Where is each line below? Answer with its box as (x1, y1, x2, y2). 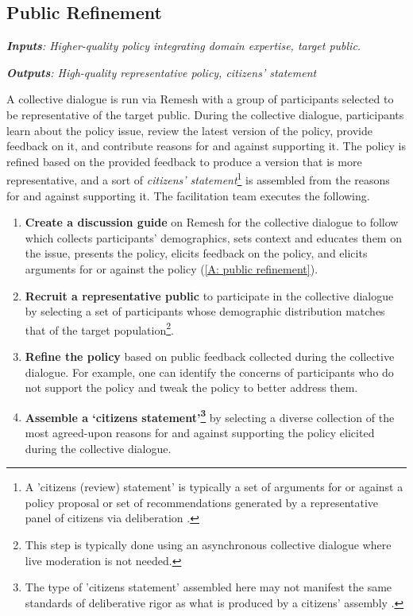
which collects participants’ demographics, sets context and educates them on (25, 229, 402, 246)
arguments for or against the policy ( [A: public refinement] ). (25, 260, 318, 277)
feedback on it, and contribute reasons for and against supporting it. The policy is (6, 138, 407, 154)
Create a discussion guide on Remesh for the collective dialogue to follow (25, 214, 399, 231)
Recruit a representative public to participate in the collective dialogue (25, 287, 394, 304)
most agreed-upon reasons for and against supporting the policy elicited (25, 424, 375, 441)
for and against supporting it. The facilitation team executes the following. (6, 187, 370, 203)
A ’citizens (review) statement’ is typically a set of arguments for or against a (25, 478, 403, 495)
